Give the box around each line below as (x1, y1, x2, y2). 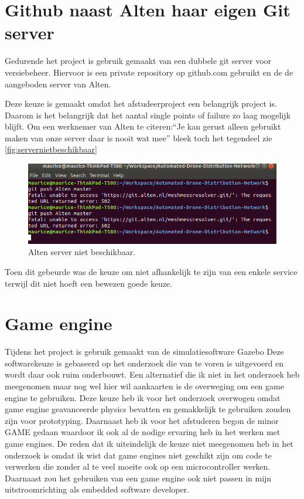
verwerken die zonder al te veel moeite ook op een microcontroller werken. (5, 460, 271, 473)
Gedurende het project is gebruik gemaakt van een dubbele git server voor (5, 55, 272, 67)
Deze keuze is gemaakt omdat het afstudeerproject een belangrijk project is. (5, 97, 277, 110)
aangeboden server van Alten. (5, 77, 111, 90)
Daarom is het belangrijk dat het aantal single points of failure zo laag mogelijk (5, 108, 291, 121)
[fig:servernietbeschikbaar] (5, 143, 97, 155)
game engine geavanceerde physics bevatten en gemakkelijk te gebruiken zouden (5, 403, 291, 415)
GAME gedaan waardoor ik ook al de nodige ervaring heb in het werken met (5, 426, 281, 438)
